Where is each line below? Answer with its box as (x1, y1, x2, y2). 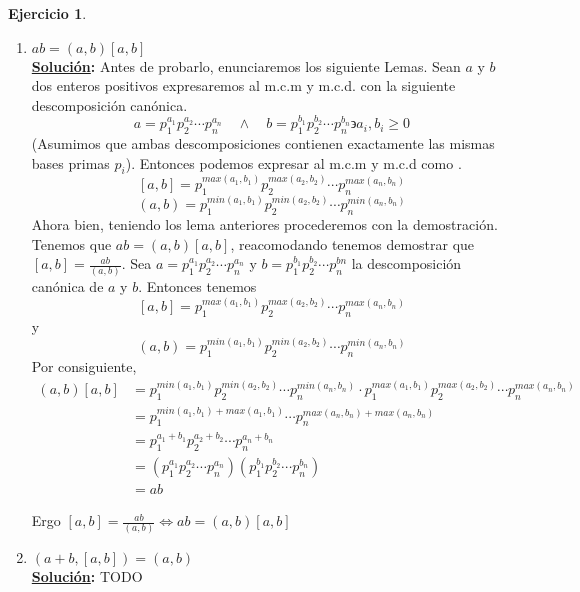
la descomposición (351, 253, 462, 274)
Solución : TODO (31, 566, 143, 587)
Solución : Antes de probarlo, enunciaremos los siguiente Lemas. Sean (31, 55, 461, 76)
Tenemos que (31, 233, 112, 254)
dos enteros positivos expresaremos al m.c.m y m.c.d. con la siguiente (31, 75, 456, 96)
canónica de (31, 276, 104, 297)
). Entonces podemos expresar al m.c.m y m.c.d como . (125, 152, 462, 173)
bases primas (31, 152, 110, 173)
